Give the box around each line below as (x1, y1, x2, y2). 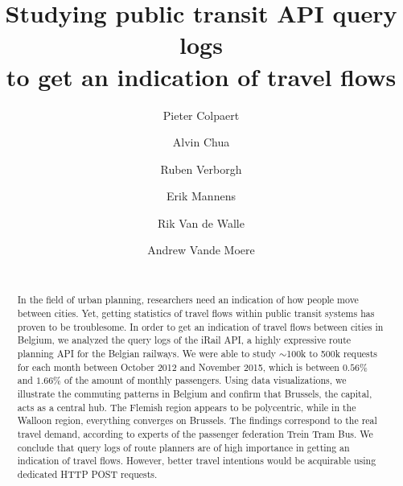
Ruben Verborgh (160, 160, 242, 177)
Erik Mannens (167, 187, 236, 204)
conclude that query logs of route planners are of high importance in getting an (17, 440, 350, 454)
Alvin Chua (172, 134, 230, 150)
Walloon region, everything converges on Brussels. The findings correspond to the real (17, 414, 377, 427)
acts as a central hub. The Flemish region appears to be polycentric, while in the (17, 400, 356, 414)
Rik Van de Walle (158, 214, 245, 231)
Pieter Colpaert (162, 106, 240, 123)
